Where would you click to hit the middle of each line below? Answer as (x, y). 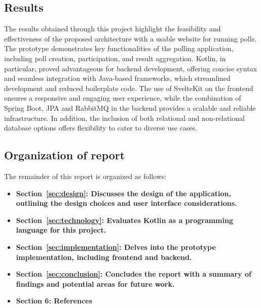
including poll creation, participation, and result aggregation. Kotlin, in (115, 58)
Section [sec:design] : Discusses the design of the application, (123, 193)
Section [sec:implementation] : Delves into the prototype (116, 247)
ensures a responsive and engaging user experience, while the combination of (123, 98)
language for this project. (61, 230)
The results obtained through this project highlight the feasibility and (113, 29)
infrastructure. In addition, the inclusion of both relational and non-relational (124, 118)
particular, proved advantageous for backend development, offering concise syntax (130, 68)
